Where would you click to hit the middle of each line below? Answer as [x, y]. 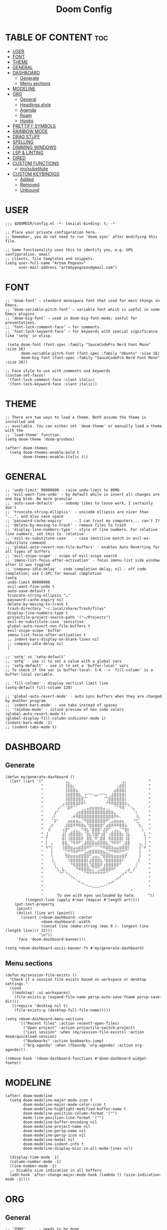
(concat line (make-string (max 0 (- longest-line [95, 926]
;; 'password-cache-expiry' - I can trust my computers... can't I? [82, 521]
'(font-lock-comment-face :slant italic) [51, 380]
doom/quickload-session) [31, 1036]
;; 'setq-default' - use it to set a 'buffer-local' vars [67, 666]
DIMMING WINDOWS [34, 147]
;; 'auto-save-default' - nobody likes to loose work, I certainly [79, 503]
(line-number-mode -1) [33, 1166]
